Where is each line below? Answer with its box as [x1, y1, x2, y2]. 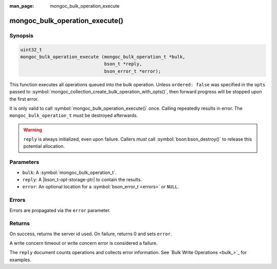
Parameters [9, 159, 39, 166]
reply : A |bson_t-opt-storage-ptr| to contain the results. [22, 176, 142, 182]
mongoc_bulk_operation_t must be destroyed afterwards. [9, 112, 138, 119]
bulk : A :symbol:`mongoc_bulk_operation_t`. [22, 169, 117, 176]
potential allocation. [23, 143, 65, 149]
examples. [9, 257, 32, 263]
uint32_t [20, 47, 43, 52]
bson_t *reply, [104, 61, 142, 67]
